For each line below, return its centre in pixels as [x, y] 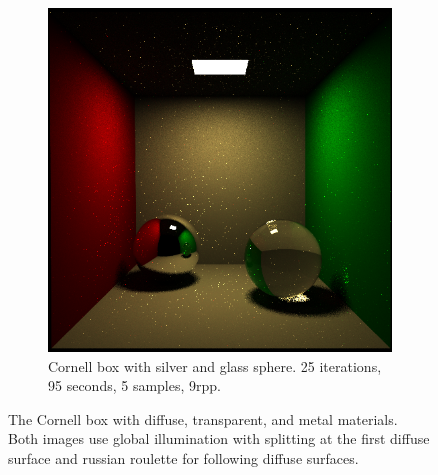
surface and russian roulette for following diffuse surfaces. [183, 457]
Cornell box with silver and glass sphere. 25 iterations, [215, 365]
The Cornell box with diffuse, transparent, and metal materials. [203, 418]
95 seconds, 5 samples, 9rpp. [134, 385]
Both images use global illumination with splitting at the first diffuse [219, 438]
